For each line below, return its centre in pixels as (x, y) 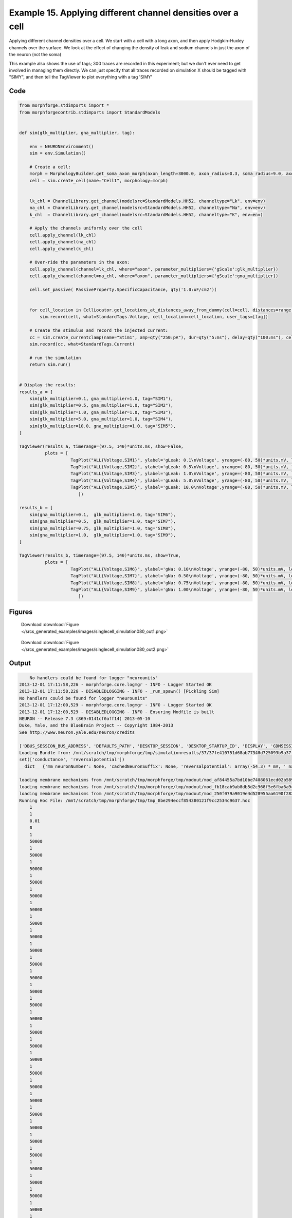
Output (20, 663)
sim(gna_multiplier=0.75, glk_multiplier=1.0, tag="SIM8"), (103, 528)
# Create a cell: (50, 167)
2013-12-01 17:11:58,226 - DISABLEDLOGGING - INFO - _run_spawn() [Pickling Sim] (119, 691)
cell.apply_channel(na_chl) (63, 242)
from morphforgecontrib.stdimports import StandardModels (90, 112)
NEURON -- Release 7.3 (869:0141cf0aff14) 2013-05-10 (85, 718)
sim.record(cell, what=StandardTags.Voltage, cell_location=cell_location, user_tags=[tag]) (154, 317)
